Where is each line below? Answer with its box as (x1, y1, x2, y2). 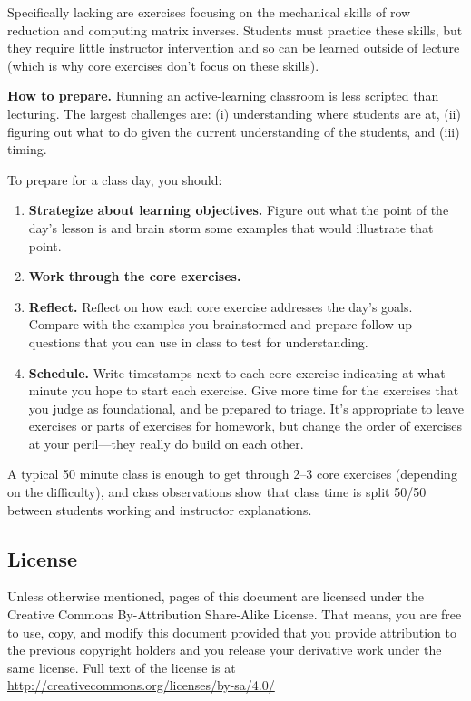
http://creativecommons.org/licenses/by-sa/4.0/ (7, 676, 275, 695)
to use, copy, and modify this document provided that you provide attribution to (7, 622, 457, 641)
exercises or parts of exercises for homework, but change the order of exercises (28, 416, 462, 435)
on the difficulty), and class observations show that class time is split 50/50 (7, 482, 427, 501)
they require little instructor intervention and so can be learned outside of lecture (7, 38, 460, 57)
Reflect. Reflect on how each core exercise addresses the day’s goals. (28, 297, 413, 316)
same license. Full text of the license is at (7, 657, 236, 677)
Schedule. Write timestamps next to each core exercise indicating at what (28, 363, 446, 382)
